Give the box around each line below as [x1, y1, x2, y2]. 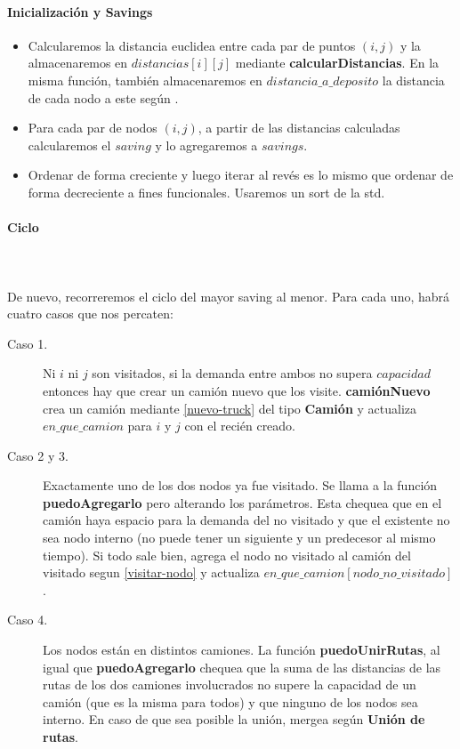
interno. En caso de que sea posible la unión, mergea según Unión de [43, 710, 425, 729]
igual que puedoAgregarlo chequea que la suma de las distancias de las [43, 657, 441, 676]
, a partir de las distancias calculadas [198, 118, 400, 137]
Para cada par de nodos [28, 118, 157, 137]
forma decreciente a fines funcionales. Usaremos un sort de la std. [28, 182, 385, 201]
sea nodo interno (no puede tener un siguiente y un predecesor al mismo [43, 528, 436, 547]
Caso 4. [7, 610, 48, 629]
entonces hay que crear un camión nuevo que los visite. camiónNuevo [43, 381, 431, 399]
